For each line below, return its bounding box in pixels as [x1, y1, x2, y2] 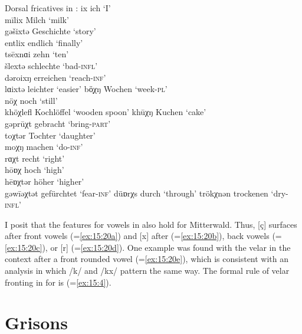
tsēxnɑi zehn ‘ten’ [5, 48, 69, 60]
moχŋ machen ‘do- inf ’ [5, 140, 83, 153]
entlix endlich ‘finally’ [5, 36, 83, 48]
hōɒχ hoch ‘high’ [5, 163, 64, 176]
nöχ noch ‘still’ [5, 94, 58, 106]
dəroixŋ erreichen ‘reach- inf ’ [5, 71, 106, 83]
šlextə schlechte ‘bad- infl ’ [5, 59, 98, 71]
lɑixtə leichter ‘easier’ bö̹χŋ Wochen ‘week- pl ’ [5, 83, 168, 95]
